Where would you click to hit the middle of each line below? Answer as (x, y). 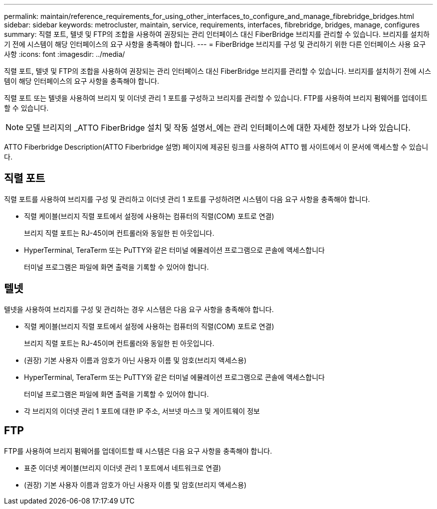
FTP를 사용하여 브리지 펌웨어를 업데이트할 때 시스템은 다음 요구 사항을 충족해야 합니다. (138, 451)
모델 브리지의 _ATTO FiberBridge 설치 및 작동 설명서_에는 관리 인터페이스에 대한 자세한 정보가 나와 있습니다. (218, 128)
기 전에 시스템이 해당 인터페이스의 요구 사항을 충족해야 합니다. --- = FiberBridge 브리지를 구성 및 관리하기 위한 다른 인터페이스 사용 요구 (215, 44)
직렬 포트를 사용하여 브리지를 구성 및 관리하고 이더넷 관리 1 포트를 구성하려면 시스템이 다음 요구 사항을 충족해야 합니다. (187, 199)
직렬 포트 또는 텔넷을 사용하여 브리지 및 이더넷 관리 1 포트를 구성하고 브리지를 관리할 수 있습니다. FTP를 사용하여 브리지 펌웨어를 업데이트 (216, 98)
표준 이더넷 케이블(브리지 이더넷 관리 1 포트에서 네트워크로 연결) (123, 468)
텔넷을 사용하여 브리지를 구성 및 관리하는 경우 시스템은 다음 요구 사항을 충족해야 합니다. (139, 309)
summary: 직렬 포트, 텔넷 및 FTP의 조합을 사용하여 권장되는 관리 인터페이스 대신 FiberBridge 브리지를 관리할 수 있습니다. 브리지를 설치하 (217, 34)
